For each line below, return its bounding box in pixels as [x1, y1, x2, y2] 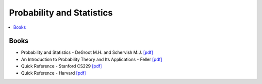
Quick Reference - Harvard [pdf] [21, 70, 86, 76]
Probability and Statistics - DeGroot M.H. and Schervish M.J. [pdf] [21, 50, 153, 55]
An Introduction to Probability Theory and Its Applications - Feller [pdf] [21, 56, 163, 62]
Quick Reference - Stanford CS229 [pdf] [21, 63, 102, 69]
